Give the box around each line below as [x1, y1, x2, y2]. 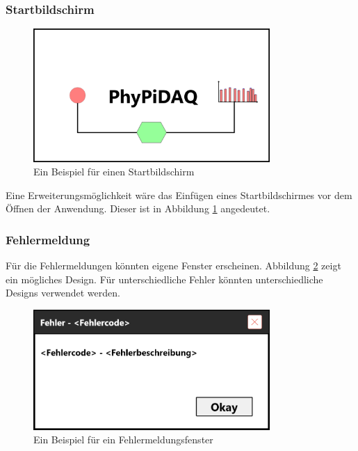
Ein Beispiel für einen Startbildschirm [33, 164, 195, 179]
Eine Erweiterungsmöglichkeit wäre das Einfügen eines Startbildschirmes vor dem [6, 187, 352, 202]
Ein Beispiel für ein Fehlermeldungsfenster [33, 432, 213, 447]
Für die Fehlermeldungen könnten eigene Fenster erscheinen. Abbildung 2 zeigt [6, 258, 341, 273]
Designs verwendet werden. [6, 285, 120, 300]
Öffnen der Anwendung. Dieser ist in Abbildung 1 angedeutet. [6, 201, 270, 216]
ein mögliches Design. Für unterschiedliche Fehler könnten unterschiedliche [6, 271, 323, 286]
